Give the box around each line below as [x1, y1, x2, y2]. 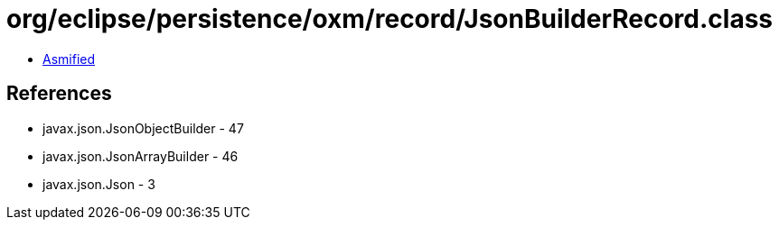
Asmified [42, 50, 96, 67]
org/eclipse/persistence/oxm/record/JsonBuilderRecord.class [6, 4, 773, 34]
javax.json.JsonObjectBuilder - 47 [42, 120, 244, 136]
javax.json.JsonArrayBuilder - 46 [42, 148, 239, 164]
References [6, 82, 112, 105]
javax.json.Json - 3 [42, 176, 155, 192]
